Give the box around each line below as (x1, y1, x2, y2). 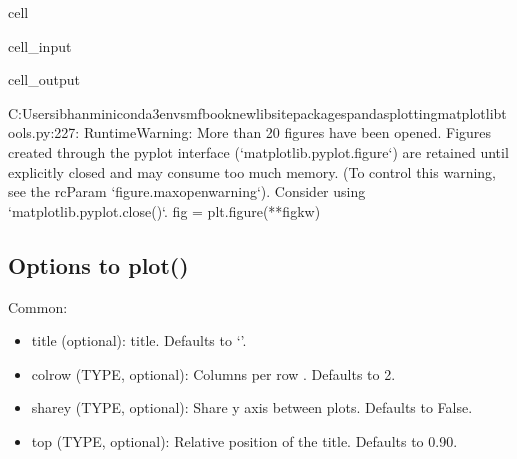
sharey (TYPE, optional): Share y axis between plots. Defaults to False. (31, 397, 473, 418)
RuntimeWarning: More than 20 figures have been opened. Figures (83, 122, 492, 143)
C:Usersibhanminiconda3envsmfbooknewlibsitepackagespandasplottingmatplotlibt (8, 102, 507, 123)
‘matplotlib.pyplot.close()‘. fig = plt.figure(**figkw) (8, 200, 321, 221)
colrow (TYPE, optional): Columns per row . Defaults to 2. (31, 363, 396, 384)
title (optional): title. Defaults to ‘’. (31, 330, 247, 351)
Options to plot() (8, 249, 189, 280)
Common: (8, 296, 68, 317)
